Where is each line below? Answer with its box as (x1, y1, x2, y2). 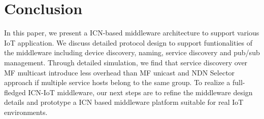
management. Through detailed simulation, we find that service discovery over (4, 57, 248, 67)
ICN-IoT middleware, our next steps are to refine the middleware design (28, 87, 253, 97)
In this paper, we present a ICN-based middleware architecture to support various (4, 27, 259, 38)
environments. (4, 106, 48, 117)
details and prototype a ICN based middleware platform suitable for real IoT (4, 97, 244, 107)
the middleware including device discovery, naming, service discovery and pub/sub (4, 47, 260, 58)
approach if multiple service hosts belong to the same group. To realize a (4, 77, 230, 88)
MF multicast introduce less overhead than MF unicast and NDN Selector (4, 67, 235, 77)
